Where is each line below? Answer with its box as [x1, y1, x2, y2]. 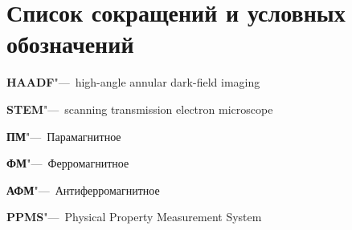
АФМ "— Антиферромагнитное [6, 181, 160, 198]
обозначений [6, 27, 134, 60]
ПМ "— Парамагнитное [6, 127, 121, 144]
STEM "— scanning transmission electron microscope [6, 100, 273, 117]
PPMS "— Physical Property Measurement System [6, 208, 262, 225]
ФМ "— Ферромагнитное [6, 155, 129, 171]
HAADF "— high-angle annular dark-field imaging [6, 74, 260, 91]
